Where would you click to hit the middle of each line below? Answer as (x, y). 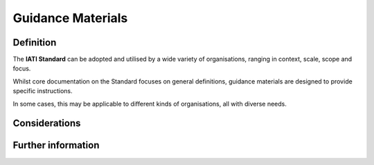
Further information (56, 145)
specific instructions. (43, 91)
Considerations (47, 123)
